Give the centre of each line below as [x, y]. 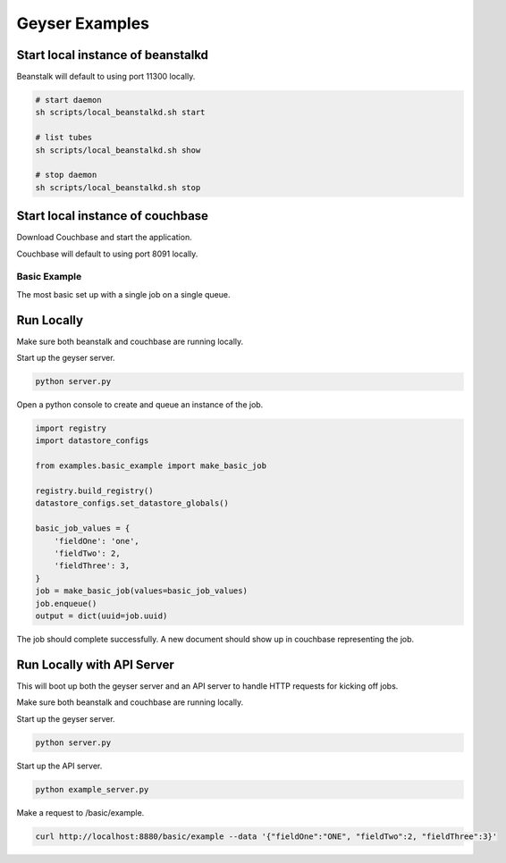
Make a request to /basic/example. [80, 812]
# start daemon [68, 100]
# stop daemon [66, 175]
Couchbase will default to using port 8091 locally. [107, 254]
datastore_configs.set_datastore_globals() [132, 503]
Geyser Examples [83, 23]
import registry [71, 428]
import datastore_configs [92, 441]
